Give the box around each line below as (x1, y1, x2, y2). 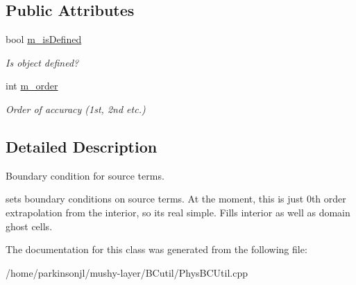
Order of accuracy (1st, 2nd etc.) (6, 101, 146, 116)
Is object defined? (6, 55, 79, 69)
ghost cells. (6, 218, 53, 233)
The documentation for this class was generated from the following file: (6, 242, 307, 257)
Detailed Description (6, 135, 158, 157)
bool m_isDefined (6, 32, 82, 46)
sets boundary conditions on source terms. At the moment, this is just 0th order (6, 191, 346, 206)
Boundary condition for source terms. (6, 168, 164, 182)
